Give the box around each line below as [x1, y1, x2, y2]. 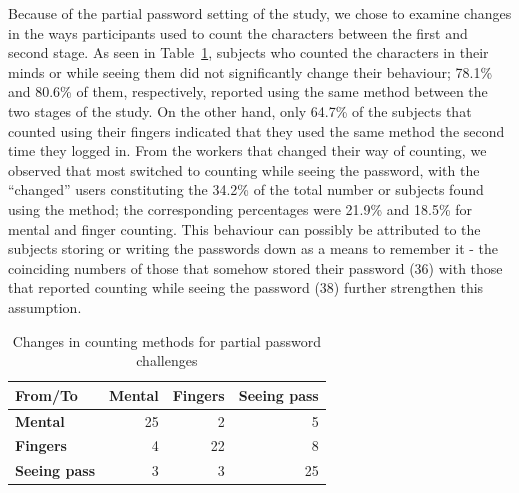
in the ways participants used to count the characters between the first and [8, 22, 468, 43]
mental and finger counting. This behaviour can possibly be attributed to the [8, 218, 481, 239]
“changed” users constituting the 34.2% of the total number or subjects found [8, 179, 484, 200]
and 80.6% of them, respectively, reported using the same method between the [8, 81, 488, 102]
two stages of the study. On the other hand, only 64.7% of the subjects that [8, 100, 472, 121]
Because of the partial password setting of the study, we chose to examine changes [8, 3, 512, 23]
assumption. [8, 296, 82, 317]
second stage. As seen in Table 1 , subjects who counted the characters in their [8, 42, 489, 63]
